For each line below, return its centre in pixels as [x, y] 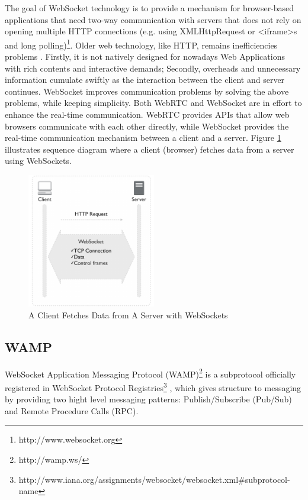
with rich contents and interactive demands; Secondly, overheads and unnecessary [153, 68]
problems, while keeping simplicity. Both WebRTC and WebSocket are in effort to [153, 103]
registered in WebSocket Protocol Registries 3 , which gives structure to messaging [153, 387]
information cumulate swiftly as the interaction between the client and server [145, 80]
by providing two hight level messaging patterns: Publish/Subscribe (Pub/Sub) [148, 399]
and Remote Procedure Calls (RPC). [72, 410]
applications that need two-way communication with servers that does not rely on [153, 19]
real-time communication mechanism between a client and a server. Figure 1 [143, 138]
